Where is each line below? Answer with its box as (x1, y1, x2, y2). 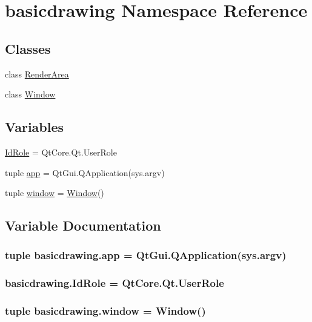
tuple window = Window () (5, 186, 104, 199)
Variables (5, 117, 64, 136)
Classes (5, 39, 51, 57)
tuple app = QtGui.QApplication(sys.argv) (5, 166, 165, 179)
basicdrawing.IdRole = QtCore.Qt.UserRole (5, 275, 224, 291)
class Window (5, 88, 56, 100)
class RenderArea (5, 67, 69, 80)
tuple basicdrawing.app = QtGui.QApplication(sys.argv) (5, 248, 287, 263)
